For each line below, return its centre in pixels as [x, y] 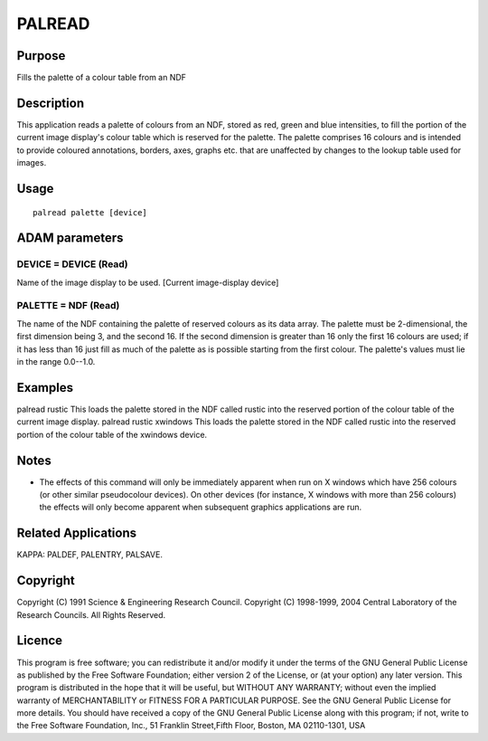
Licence [40, 641]
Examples [45, 388]
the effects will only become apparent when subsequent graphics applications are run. [201, 508]
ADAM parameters [70, 238]
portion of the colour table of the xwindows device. [112, 434]
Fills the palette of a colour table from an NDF [102, 78]
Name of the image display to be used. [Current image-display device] [148, 282]
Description [51, 103]
